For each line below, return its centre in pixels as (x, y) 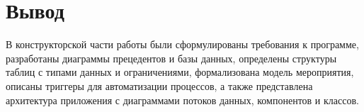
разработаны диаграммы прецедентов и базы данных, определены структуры (171, 58)
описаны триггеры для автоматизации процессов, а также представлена (159, 85)
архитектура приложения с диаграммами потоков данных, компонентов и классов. (182, 100)
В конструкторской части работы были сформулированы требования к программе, (182, 44)
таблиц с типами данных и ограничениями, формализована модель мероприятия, (180, 72)
